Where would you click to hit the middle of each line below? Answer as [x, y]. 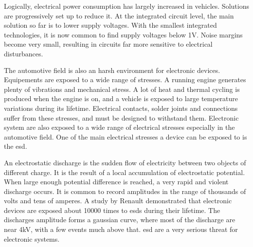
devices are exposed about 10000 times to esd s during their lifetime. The [112, 210]
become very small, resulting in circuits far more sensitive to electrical [108, 44]
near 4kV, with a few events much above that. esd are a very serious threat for [121, 229]
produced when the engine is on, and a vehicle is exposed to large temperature [121, 98]
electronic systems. [32, 238]
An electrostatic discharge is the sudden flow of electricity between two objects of [125, 162]
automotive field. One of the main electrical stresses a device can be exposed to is [126, 136]
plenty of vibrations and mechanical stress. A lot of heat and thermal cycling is [122, 89]
